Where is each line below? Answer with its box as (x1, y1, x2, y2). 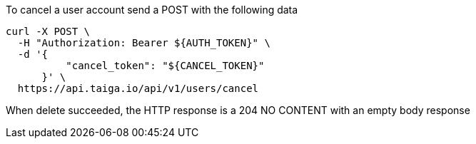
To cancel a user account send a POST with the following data (6, 4, 298, 16)
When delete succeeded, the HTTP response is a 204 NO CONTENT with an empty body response (6, 104, 470, 116)
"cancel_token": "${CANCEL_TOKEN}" (66, 60, 265, 71)
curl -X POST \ (6, 26, 91, 37)
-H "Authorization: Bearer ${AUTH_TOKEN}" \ (17, 37, 270, 48)
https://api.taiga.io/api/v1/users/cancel (17, 83, 259, 94)
